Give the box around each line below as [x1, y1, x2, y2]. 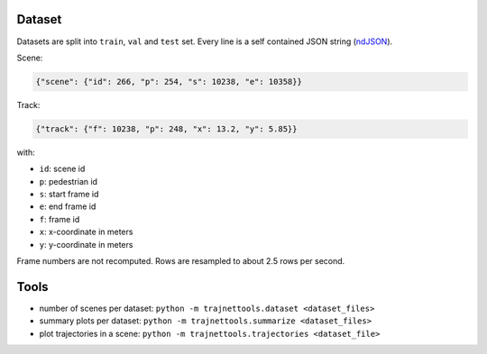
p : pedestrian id [39, 176, 98, 186]
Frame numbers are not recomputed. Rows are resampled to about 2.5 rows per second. [16, 255, 345, 266]
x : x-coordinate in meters [39, 226, 133, 238]
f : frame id [39, 213, 80, 224]
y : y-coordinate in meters [39, 239, 133, 250]
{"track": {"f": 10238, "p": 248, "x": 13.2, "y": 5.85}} [35, 123, 298, 134]
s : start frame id [39, 189, 99, 200]
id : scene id [39, 163, 86, 175]
